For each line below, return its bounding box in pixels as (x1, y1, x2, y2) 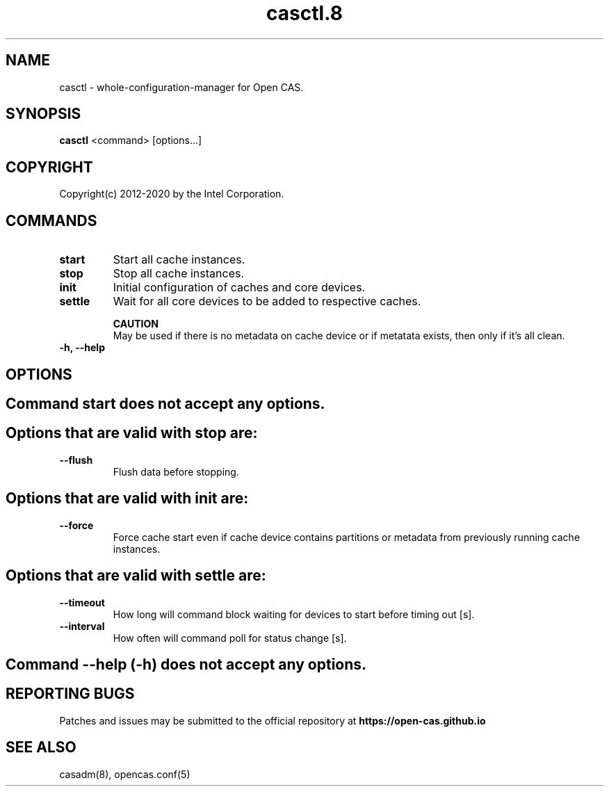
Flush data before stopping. (113, 465, 239, 478)
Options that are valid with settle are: (6, 567, 266, 585)
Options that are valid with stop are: (6, 424, 258, 442)
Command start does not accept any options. (6, 394, 325, 412)
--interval (59, 620, 105, 632)
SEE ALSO (6, 738, 76, 757)
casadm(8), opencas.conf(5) (59, 768, 190, 780)
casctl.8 (266, 1, 343, 25)
